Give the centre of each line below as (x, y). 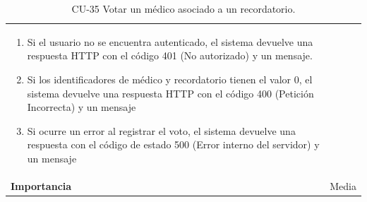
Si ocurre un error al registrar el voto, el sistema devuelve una (161, 130)
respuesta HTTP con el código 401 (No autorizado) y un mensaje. (170, 55)
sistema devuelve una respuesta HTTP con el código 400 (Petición (170, 93)
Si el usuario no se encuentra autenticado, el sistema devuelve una (170, 41)
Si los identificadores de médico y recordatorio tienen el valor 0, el (170, 79)
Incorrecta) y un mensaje (82, 107)
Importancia (41, 185)
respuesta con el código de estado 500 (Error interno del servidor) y (173, 144)
